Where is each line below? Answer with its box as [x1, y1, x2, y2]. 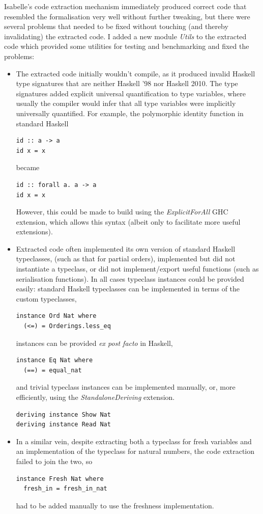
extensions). [16, 226, 53, 237]
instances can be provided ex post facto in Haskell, [16, 337, 173, 348]
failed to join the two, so [16, 455, 93, 466]
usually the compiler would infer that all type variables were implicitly [16, 98, 236, 109]
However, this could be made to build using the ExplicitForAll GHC [16, 206, 228, 217]
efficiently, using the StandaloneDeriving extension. [16, 392, 175, 402]
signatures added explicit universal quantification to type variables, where [16, 88, 246, 98]
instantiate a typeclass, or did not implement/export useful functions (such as [16, 263, 259, 274]
